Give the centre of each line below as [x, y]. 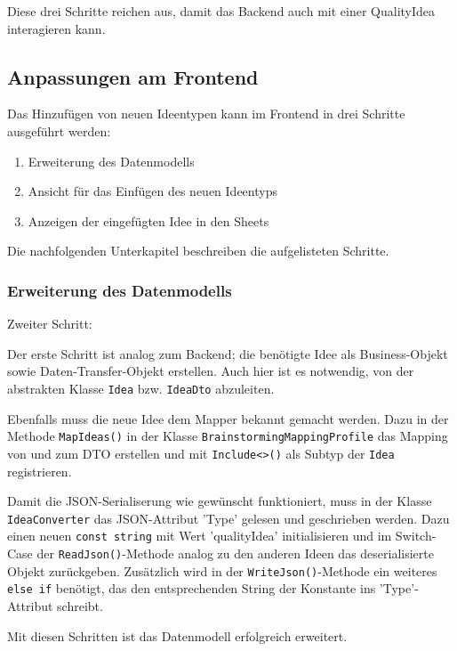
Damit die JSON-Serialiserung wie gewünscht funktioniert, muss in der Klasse [220, 501]
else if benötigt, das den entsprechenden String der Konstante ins [192, 588]
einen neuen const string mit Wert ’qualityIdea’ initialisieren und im [200, 536]
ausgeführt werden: [59, 130]
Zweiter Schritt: [50, 324]
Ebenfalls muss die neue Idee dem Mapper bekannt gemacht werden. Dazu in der [228, 418]
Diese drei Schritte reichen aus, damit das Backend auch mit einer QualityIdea [221, 11]
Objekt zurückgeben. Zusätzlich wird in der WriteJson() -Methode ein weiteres [222, 570]
